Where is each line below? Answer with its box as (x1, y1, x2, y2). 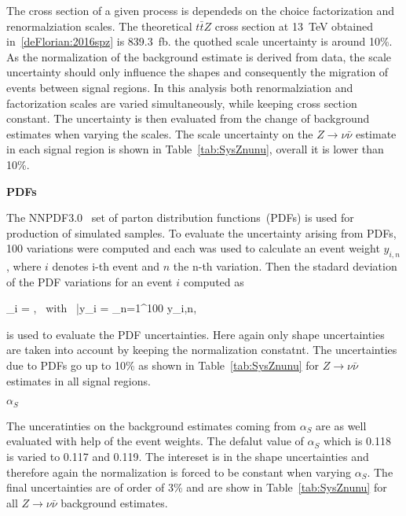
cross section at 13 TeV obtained (214, 17, 374, 34)
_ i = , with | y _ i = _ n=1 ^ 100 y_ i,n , (6, 300, 197, 316)
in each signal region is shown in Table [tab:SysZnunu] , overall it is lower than (6, 141, 384, 157)
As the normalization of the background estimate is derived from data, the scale (6, 48, 392, 64)
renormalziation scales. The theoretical (6, 17, 192, 34)
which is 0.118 (323, 433, 391, 449)
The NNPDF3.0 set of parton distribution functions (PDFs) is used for (6, 209, 354, 226)
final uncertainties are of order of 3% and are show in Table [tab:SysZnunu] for (6, 479, 387, 496)
